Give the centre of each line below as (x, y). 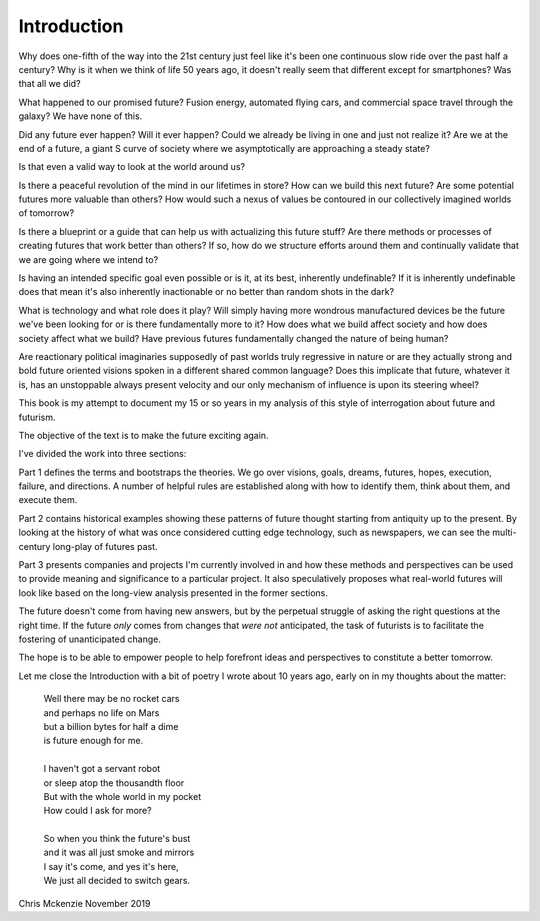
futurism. (37, 417)
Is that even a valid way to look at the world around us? (131, 167)
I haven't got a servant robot (102, 769)
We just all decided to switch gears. (116, 881)
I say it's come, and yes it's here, (111, 866)
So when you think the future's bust (117, 839)
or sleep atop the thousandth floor (114, 782)
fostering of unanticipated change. (90, 639)
